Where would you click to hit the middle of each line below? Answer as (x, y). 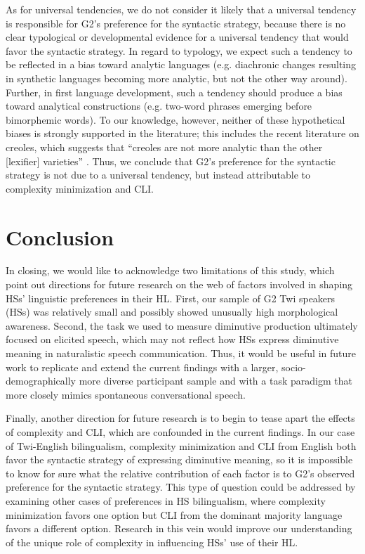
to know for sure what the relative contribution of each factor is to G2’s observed (180, 473)
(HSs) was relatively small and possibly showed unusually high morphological (172, 312)
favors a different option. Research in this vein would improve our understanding (179, 528)
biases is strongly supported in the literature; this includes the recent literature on (182, 133)
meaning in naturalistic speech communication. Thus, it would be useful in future (181, 353)
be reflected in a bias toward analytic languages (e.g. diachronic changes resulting (181, 64)
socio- (294, 367)
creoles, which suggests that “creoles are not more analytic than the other (164, 147)
